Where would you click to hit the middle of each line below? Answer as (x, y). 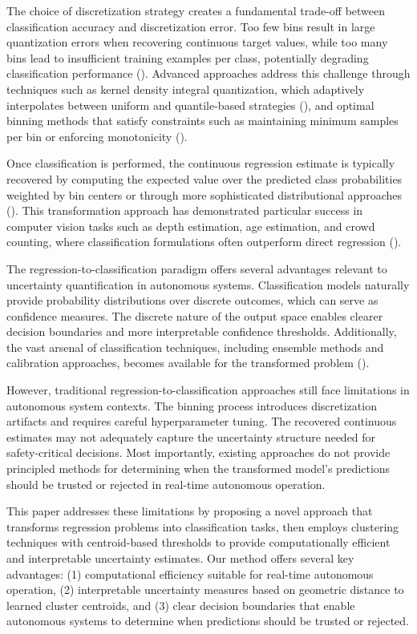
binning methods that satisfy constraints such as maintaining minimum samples (202, 121)
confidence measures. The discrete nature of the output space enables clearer (195, 315)
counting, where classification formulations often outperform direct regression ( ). (204, 242)
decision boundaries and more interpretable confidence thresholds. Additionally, (202, 331)
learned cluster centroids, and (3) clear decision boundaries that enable (181, 605)
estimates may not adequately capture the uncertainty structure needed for (191, 436)
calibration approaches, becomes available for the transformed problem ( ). (188, 363)
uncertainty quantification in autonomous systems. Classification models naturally (208, 284)
